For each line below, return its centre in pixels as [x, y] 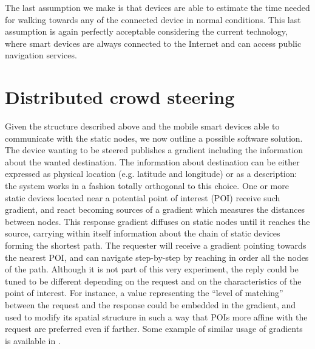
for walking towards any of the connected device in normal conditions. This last [153, 19]
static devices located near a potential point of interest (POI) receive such [143, 197]
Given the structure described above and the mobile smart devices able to [142, 126]
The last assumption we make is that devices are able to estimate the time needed [157, 7]
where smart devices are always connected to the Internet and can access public [153, 43]
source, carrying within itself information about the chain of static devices [143, 233]
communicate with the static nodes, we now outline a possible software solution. [154, 138]
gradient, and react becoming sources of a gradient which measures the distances [155, 209]
